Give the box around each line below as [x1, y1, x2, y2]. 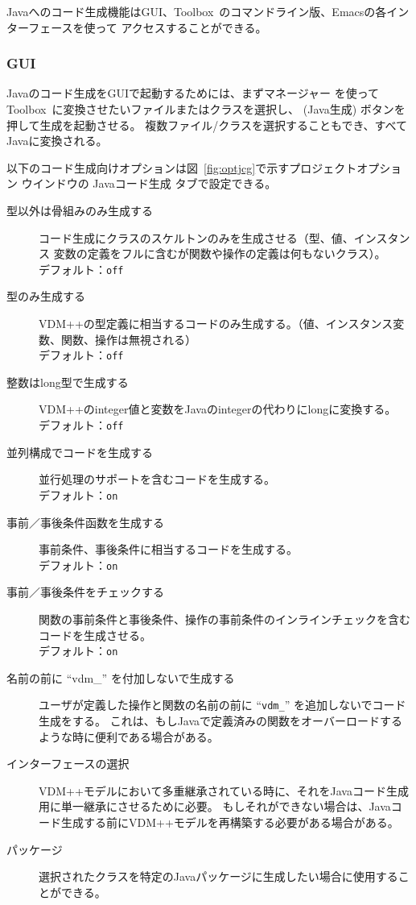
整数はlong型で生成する [6, 373, 129, 390]
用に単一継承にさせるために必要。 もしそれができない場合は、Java [39, 798, 391, 815]
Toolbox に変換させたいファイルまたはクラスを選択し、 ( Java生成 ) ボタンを [6, 101, 406, 117]
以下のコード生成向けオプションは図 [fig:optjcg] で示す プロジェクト [6, 159, 357, 176]
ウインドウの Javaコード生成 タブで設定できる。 [21, 175, 277, 192]
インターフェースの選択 [6, 755, 130, 772]
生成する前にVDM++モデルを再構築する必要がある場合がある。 [60, 814, 399, 831]
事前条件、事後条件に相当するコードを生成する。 [39, 541, 298, 558]
